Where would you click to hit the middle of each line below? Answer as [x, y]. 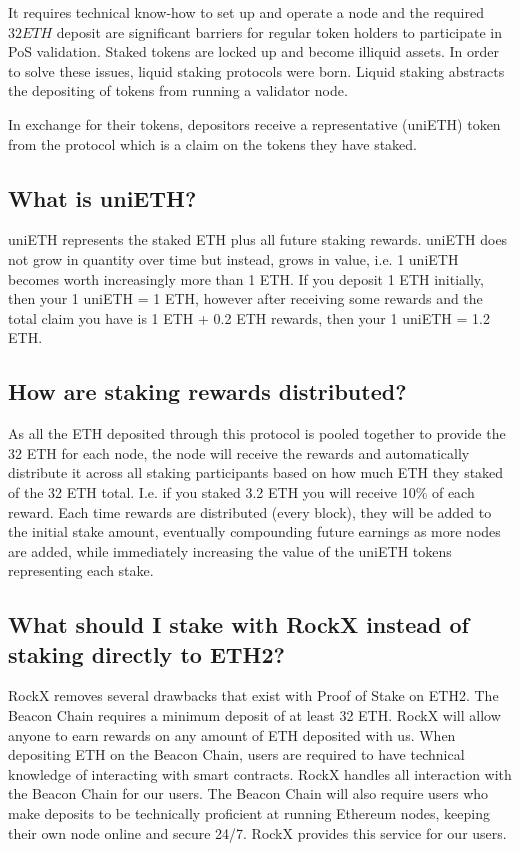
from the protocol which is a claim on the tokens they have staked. [212, 143]
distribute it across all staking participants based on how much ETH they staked [256, 472]
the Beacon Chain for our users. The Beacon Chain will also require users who [248, 793]
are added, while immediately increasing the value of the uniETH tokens [230, 550]
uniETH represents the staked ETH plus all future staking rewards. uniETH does [258, 239]
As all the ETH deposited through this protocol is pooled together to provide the [257, 433]
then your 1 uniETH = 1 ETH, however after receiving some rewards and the [245, 298]
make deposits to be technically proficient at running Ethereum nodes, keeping [249, 813]
